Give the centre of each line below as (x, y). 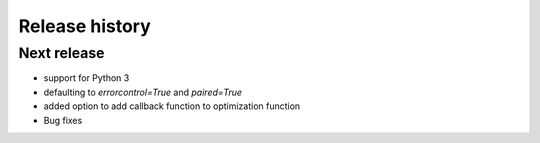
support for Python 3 (86, 78)
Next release (61, 53)
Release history (85, 26)
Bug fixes (63, 120)
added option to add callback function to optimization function (172, 106)
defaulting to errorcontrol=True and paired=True (143, 92)
